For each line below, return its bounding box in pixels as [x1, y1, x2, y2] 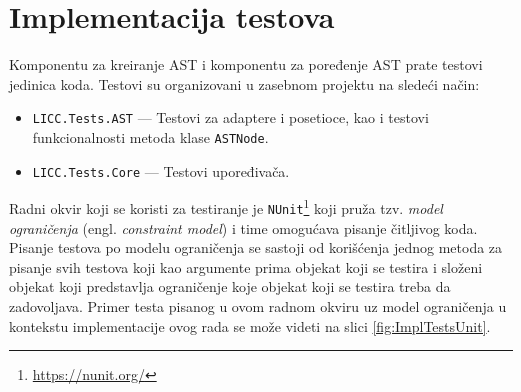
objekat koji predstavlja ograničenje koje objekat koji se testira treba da [9, 276, 451, 297]
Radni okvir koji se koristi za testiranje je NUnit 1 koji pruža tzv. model [9, 195, 443, 218]
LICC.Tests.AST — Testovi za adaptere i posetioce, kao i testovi [32, 107, 429, 128]
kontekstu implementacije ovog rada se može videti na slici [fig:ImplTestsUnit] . [9, 315, 491, 336]
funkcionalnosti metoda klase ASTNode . [32, 126, 269, 147]
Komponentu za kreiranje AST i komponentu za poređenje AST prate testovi [9, 54, 483, 75]
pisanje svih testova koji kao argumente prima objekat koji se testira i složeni [9, 256, 483, 277]
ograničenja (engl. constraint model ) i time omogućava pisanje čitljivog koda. [9, 217, 478, 238]
